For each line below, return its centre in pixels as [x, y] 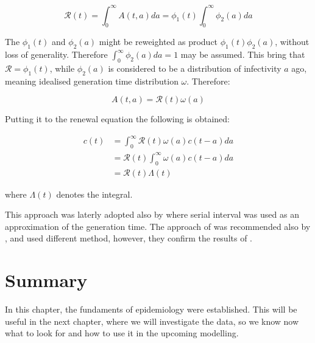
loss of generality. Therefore [56, 54]
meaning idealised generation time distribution [92, 81]
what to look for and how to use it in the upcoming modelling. [122, 333]
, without [292, 42]
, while [62, 68]
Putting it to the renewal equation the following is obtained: [118, 119]
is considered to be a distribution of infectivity [195, 68]
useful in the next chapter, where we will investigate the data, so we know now [152, 321]
